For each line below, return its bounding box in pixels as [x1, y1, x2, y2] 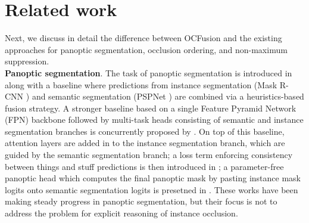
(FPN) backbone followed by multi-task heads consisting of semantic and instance [5, 113, 304, 126]
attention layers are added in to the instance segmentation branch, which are [5, 137, 285, 149]
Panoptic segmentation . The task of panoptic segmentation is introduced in [5, 66, 292, 79]
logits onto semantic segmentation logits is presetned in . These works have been [5, 183, 298, 196]
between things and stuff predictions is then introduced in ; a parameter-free [5, 160, 284, 172]
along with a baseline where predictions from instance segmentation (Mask [5, 78, 277, 91]
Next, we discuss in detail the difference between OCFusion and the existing [5, 32, 282, 44]
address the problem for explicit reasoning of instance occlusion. [5, 207, 238, 219]
